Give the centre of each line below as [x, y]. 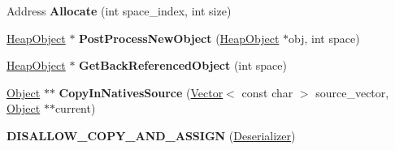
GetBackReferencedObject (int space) [183, 65]
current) [75, 108]
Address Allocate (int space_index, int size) [119, 11]
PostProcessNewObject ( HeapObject [179, 38]
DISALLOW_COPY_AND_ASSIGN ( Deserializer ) [151, 135]
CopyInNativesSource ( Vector [141, 92]
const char [267, 92]
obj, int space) [324, 38]
